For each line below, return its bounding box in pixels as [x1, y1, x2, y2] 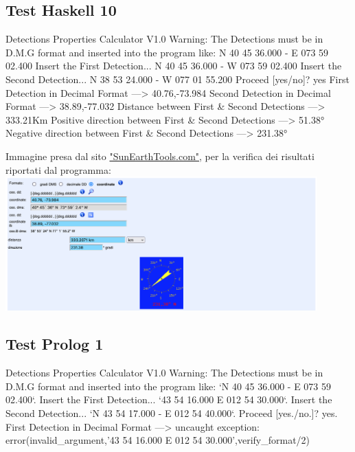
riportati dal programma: [5, 162, 111, 177]
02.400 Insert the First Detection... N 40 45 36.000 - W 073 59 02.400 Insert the [5, 58, 342, 73]
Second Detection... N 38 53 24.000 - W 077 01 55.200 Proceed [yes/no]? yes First [5, 71, 350, 86]
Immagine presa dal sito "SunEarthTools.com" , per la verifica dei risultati [5, 148, 314, 163]
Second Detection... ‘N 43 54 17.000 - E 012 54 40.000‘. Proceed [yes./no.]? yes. [5, 406, 338, 420]
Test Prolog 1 [5, 333, 104, 354]
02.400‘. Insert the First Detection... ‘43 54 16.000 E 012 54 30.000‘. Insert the [5, 392, 332, 407]
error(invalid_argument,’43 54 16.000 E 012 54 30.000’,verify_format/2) [5, 433, 310, 447]
